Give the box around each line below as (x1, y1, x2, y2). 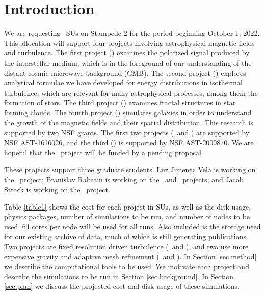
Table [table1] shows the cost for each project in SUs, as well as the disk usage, (4, 201, 251, 212)
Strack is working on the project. (4, 184, 110, 195)
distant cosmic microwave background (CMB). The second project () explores (4, 67, 246, 78)
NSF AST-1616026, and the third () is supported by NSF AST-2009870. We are (4, 137, 254, 147)
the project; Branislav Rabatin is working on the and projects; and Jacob (4, 174, 244, 185)
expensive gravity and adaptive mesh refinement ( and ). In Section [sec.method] (4, 251, 257, 261)
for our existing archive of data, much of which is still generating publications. (4, 231, 248, 242)
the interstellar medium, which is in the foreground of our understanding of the (4, 57, 252, 68)
